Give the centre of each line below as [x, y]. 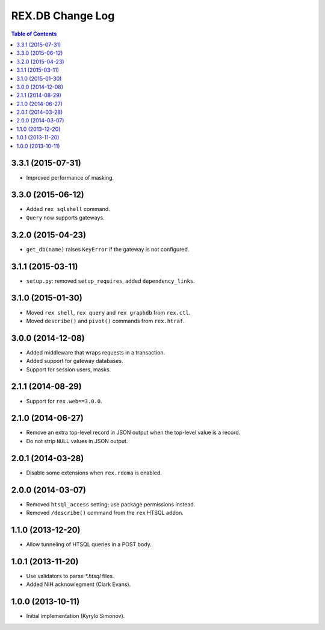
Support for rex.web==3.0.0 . [64, 401]
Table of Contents [34, 34]
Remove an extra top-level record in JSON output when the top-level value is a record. [133, 433]
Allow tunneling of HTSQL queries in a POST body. [89, 544]
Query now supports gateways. [65, 218]
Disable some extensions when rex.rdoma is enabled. [94, 473]
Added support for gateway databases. [75, 361]
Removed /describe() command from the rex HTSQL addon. [105, 513]
